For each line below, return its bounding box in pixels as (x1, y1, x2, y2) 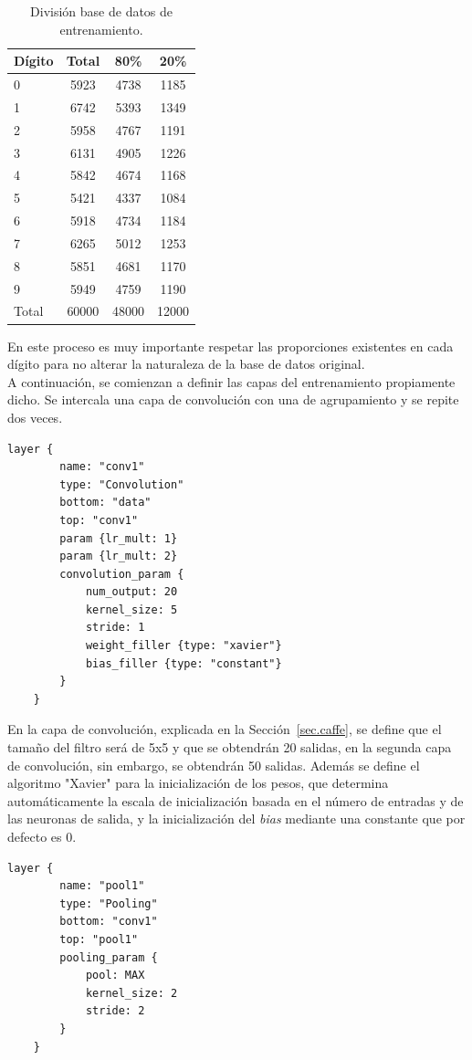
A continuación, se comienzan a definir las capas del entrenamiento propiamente (7, 372, 456, 391)
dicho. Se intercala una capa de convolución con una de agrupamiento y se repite (7, 390, 459, 409)
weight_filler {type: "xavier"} (85, 639, 282, 653)
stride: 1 (85, 621, 145, 635)
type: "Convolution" (59, 478, 184, 491)
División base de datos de (30, 2, 173, 20)
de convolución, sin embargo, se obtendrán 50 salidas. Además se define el (7, 755, 420, 774)
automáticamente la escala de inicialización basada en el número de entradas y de (7, 791, 464, 810)
